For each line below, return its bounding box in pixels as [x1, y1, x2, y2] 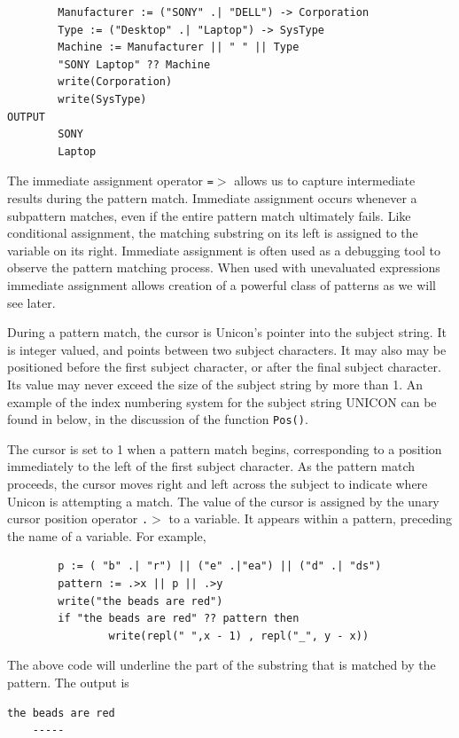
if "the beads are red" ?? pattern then [58, 612, 300, 625]
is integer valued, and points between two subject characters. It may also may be [7, 340, 447, 358]
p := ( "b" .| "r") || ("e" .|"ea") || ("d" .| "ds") [58, 560, 382, 573]
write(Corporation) [58, 75, 173, 89]
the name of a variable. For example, [7, 526, 206, 545]
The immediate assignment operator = [7, 171, 214, 190]
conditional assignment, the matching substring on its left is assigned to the [7, 224, 418, 242]
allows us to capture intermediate [234, 171, 416, 190]
